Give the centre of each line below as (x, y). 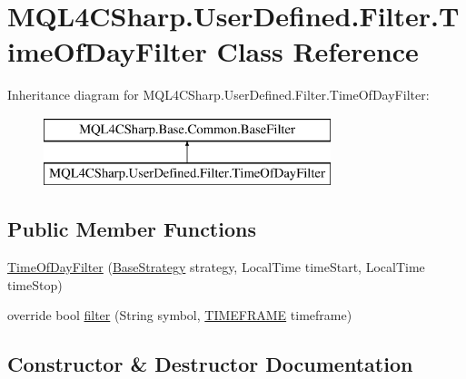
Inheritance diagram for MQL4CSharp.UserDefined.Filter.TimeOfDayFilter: (218, 95)
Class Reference (317, 51)
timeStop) (35, 284)
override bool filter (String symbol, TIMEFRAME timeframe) (180, 315)
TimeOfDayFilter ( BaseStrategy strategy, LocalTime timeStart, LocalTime (216, 267)
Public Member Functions (132, 229)
